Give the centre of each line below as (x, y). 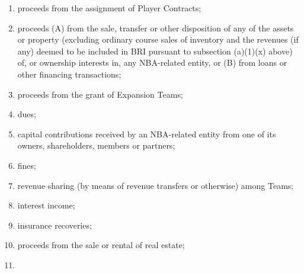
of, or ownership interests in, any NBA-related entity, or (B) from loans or (152, 62)
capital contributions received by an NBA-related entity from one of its (147, 134)
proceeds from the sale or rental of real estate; (101, 245)
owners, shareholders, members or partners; (96, 145)
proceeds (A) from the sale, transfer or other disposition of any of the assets (156, 28)
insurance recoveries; (55, 225)
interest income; (46, 205)
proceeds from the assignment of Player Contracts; (109, 8)
